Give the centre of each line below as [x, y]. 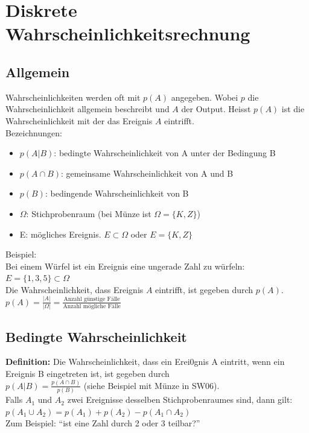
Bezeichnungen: [34, 132]
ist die [293, 109]
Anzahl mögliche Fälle [92, 307]
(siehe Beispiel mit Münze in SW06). [151, 385]
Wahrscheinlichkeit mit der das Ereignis [79, 120]
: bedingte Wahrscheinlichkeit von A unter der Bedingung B [165, 153]
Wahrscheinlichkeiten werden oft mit [73, 97]
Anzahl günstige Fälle [92, 299]
